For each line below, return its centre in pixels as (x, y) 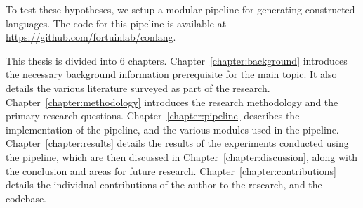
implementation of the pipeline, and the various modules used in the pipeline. (172, 129)
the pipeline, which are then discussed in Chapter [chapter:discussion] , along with (182, 156)
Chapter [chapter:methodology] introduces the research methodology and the (172, 102)
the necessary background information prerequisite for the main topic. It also (171, 74)
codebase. (26, 198)
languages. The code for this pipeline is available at (116, 23)
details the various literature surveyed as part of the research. (138, 87)
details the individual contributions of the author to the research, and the (164, 184)
